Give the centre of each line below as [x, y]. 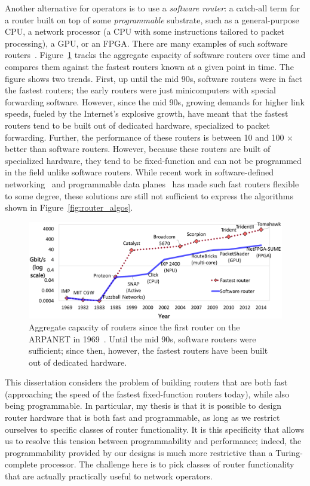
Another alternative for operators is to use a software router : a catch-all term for [153, 8]
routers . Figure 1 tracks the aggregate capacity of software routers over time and [155, 55]
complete [21, 464]
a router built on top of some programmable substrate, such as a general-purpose [152, 19]
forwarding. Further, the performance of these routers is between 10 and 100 [145, 137]
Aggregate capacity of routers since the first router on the [134, 326]
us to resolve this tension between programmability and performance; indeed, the [153, 441]
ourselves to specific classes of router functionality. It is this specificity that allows [155, 429]
